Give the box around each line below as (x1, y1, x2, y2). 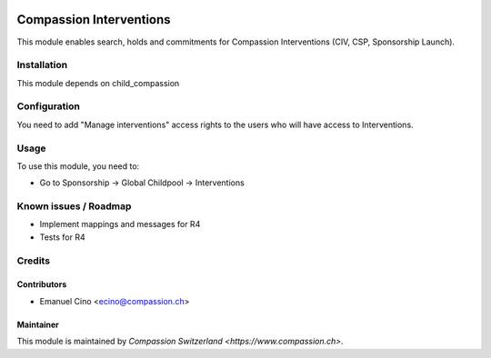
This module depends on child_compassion (16, 77, 180, 88)
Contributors (16, 279, 67, 290)
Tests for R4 (39, 232, 85, 243)
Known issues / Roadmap (16, 200, 132, 213)
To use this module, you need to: (16, 160, 140, 172)
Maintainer (16, 319, 59, 330)
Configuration (16, 100, 81, 113)
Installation (16, 59, 68, 72)
